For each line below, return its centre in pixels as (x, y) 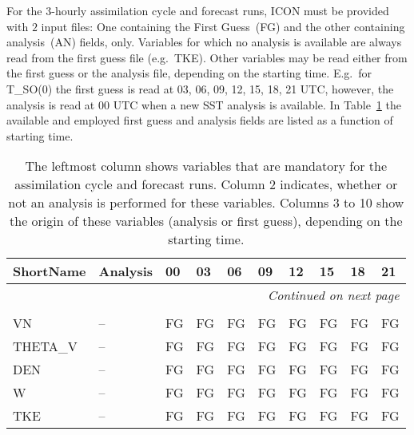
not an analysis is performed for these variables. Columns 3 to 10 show (206, 203)
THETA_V (45, 346)
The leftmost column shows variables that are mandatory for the (206, 166)
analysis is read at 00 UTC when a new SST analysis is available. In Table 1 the (204, 104)
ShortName (50, 271)
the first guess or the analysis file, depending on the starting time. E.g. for (189, 73)
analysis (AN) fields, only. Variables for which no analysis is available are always (204, 42)
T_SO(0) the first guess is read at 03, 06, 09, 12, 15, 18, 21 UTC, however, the (200, 88)
